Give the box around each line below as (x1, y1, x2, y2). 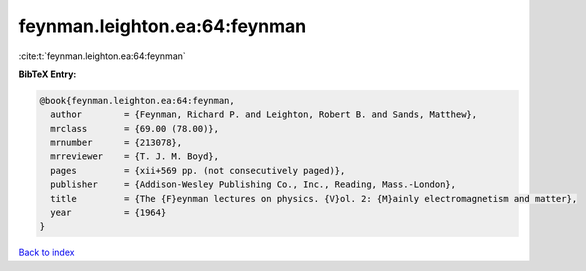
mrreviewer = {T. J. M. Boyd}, (50, 151, 220, 162)
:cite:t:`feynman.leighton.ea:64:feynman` (18, 50, 187, 62)
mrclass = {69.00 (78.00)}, (50, 123, 220, 134)
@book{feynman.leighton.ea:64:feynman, (39, 95, 235, 106)
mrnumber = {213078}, (50, 137, 183, 149)
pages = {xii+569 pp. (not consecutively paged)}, (50, 165, 346, 176)
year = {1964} (50, 207, 167, 219)
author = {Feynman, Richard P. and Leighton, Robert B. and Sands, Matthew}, (50, 109, 478, 120)
